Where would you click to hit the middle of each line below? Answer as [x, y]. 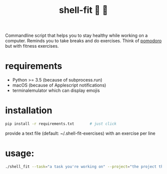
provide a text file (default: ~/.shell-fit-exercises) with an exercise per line [80, 133]
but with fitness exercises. [32, 46]
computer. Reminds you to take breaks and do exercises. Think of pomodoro [83, 41]
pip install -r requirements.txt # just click [61, 124]
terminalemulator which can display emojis [56, 90]
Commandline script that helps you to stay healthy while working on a [77, 36]
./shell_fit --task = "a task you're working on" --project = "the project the [85, 167]
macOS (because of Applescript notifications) [59, 85]
